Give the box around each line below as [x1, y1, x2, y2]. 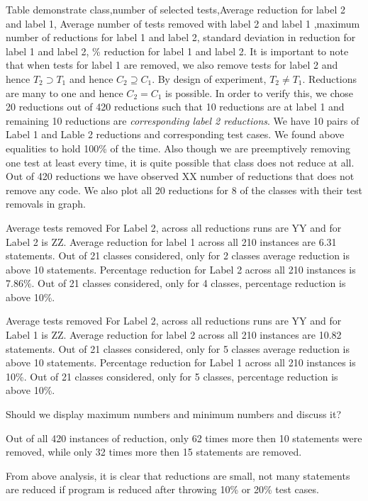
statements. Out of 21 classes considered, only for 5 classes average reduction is [6, 341, 350, 356]
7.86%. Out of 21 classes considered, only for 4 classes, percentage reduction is [6, 276, 346, 291]
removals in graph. [6, 196, 86, 211]
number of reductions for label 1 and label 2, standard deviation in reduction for [6, 30, 356, 45]
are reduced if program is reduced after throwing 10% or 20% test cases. [6, 482, 319, 497]
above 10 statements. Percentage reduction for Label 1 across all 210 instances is [6, 355, 356, 370]
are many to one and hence [6, 85, 123, 100]
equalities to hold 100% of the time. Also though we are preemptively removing [6, 140, 350, 155]
